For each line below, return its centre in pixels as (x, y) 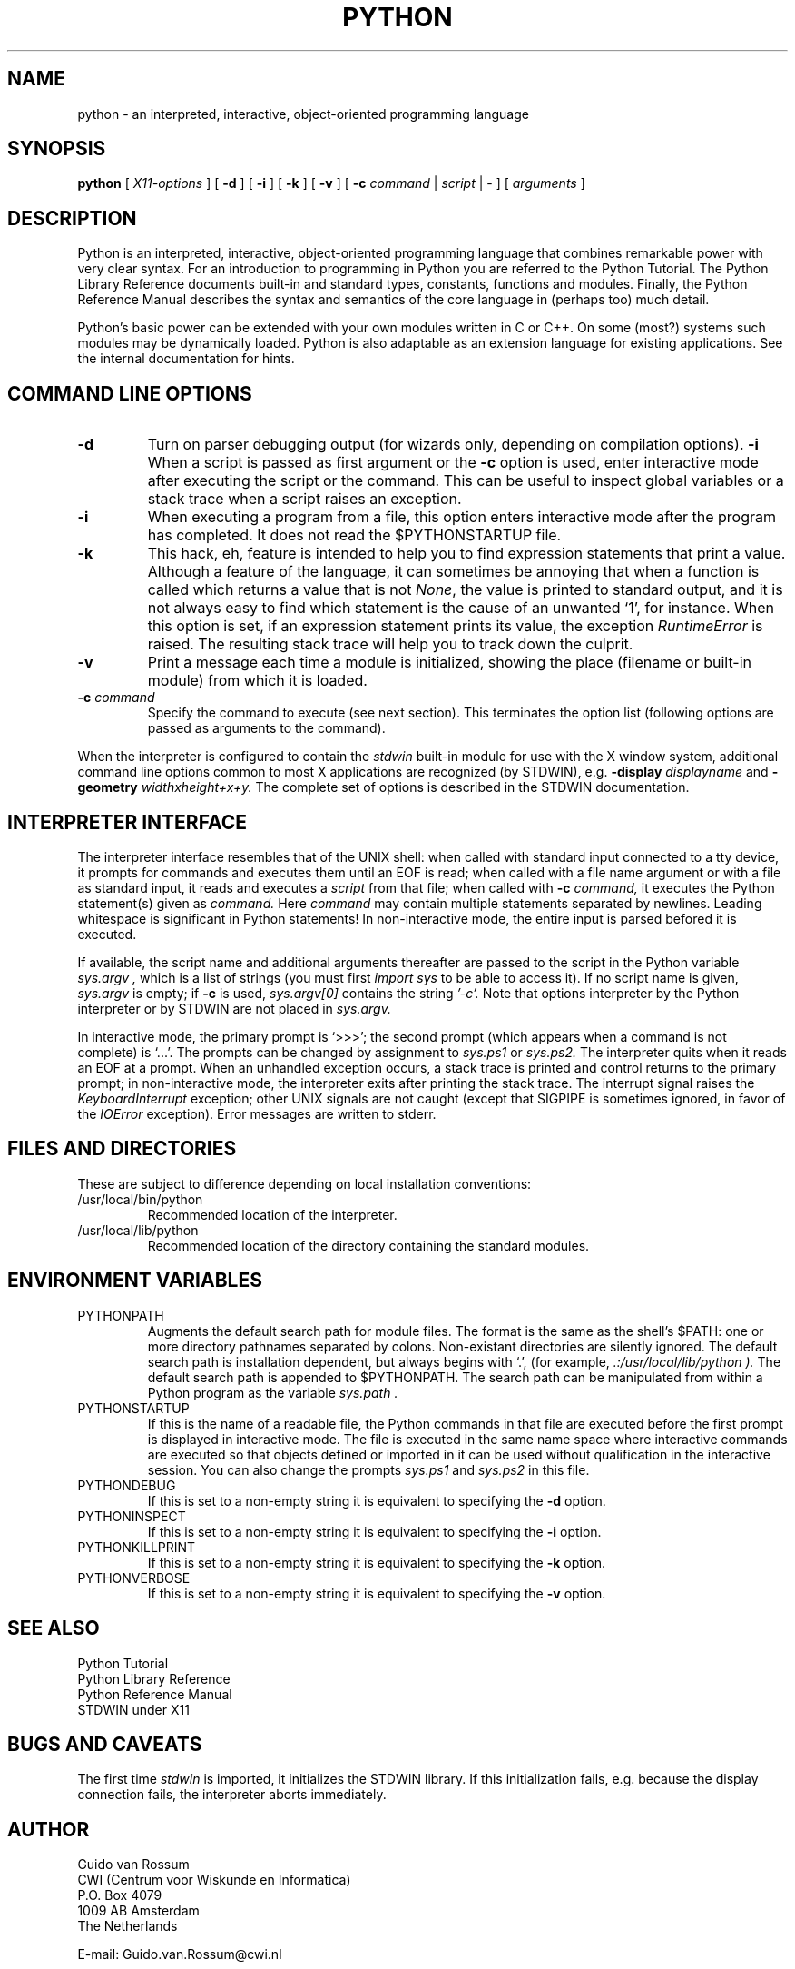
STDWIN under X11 (133, 1709)
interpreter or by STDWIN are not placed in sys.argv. (234, 1008)
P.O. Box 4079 (120, 1895)
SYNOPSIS (57, 149)
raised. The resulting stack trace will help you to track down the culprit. (390, 644)
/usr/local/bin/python (140, 1199)
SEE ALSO (54, 1628)
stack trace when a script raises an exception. (304, 499)
